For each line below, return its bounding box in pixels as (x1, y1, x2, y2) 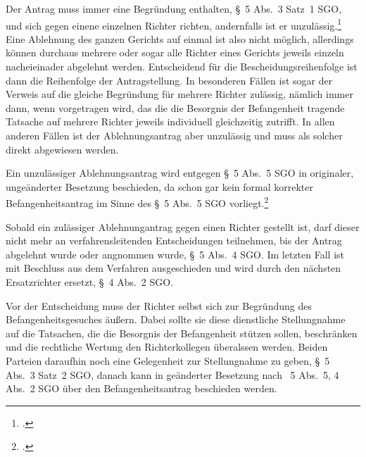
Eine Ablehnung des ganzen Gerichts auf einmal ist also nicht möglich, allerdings (6, 31, 354, 46)
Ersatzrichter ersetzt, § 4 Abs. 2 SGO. (6, 275, 174, 289)
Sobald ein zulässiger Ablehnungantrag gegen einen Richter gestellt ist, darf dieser (6, 219, 360, 234)
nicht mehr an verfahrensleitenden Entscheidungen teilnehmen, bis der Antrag (6, 233, 342, 248)
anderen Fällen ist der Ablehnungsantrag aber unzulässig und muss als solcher (6, 128, 343, 142)
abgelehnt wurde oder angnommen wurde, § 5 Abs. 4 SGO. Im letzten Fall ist (6, 246, 345, 261)
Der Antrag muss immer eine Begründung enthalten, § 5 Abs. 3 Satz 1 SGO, (6, 1, 342, 15)
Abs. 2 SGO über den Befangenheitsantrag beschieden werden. (6, 381, 277, 396)
